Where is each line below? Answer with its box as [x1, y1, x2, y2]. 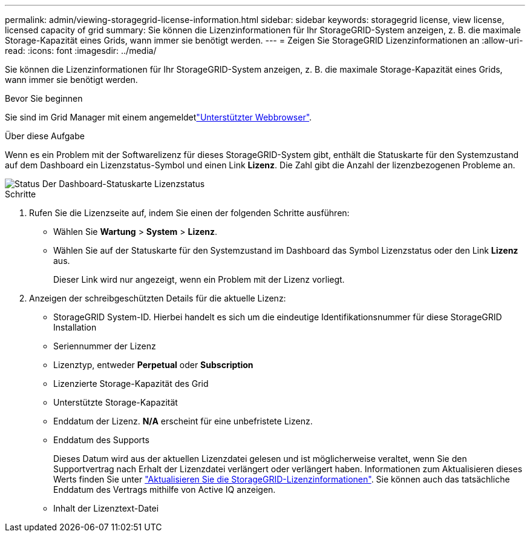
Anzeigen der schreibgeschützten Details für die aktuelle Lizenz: [29, 293, 286, 303]
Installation [53, 322, 97, 332]
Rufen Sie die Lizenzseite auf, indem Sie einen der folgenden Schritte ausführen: [29, 208, 350, 218]
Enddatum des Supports [53, 435, 149, 445]
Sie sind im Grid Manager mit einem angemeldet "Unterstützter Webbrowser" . [5, 112, 312, 122]
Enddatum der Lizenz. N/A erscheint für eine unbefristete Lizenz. [53, 416, 313, 426]
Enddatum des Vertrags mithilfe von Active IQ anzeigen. [53, 484, 276, 495]
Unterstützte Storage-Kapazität [53, 397, 178, 407]
